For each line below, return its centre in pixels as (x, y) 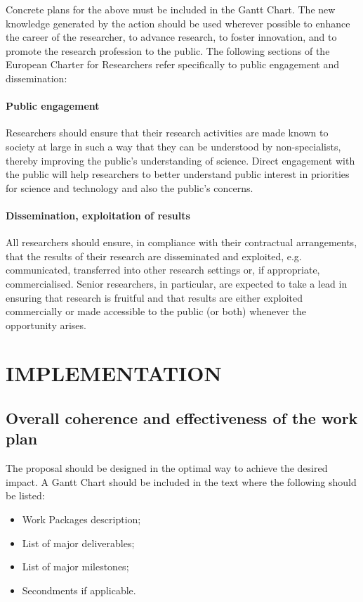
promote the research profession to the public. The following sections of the (168, 50)
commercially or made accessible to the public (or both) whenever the (156, 311)
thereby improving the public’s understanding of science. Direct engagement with (180, 160)
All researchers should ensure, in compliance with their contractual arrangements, (181, 242)
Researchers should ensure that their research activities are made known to (167, 133)
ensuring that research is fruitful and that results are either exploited (154, 297)
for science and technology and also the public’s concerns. (130, 187)
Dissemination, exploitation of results (98, 215)
